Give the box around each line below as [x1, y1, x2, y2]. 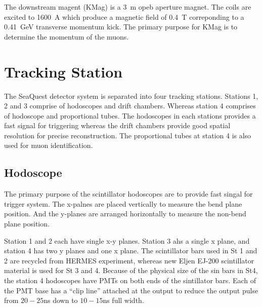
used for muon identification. [4, 140, 93, 150]
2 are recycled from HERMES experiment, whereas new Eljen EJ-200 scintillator [4, 255, 254, 265]
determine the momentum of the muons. [4, 31, 129, 42]
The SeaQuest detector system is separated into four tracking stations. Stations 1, [4, 90, 258, 101]
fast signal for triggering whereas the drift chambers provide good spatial [4, 120, 231, 131]
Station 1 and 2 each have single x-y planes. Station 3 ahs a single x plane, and [4, 235, 250, 246]
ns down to [43, 295, 78, 305]
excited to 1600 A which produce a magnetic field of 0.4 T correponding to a [4, 11, 244, 22]
